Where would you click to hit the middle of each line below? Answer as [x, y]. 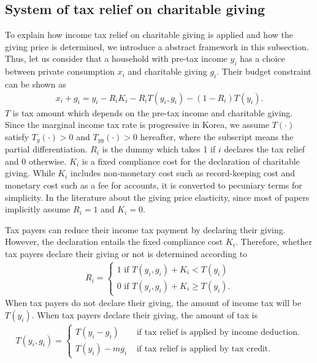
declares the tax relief [265, 149]
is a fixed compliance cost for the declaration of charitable [191, 161]
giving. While [30, 173]
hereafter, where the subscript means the [217, 136]
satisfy [17, 136]
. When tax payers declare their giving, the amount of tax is [145, 314]
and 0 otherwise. [36, 161]
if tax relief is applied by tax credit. [204, 349]
